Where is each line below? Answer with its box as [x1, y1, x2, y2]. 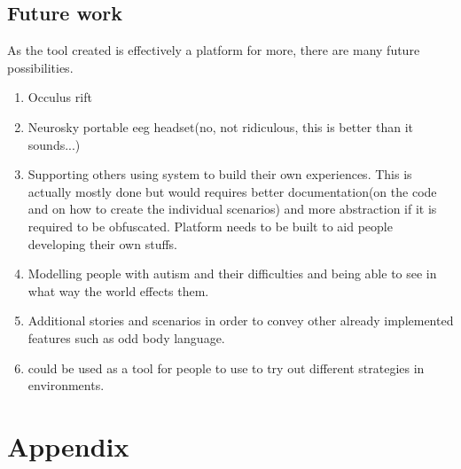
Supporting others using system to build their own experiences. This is [27, 165, 412, 184]
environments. [27, 376, 105, 395]
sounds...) [27, 135, 81, 153]
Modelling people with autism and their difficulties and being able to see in [27, 264, 437, 283]
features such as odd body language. [27, 328, 225, 347]
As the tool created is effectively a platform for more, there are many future [7, 41, 420, 59]
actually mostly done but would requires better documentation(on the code [27, 182, 437, 200]
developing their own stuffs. [27, 234, 177, 253]
